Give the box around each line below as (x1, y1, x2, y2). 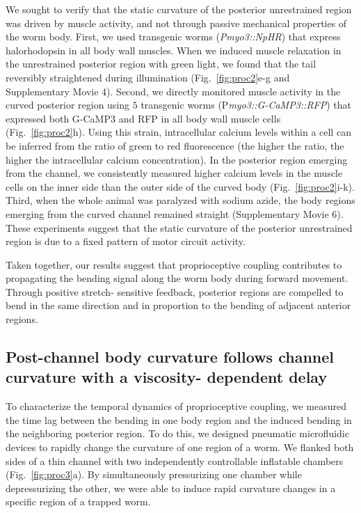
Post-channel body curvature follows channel (6, 346, 334, 368)
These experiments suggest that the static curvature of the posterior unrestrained (6, 220, 353, 235)
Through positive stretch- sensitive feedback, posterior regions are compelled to (6, 284, 344, 299)
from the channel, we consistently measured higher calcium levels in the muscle (6, 166, 343, 180)
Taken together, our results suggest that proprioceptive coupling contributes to (6, 257, 342, 271)
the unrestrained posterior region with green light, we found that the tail (6, 56, 316, 71)
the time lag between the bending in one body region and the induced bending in (6, 412, 352, 427)
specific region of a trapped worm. (6, 494, 151, 509)
